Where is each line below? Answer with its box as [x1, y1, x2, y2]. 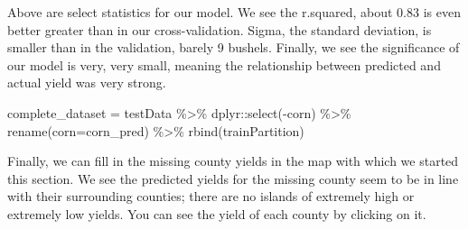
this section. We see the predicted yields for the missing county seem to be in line [7, 169, 459, 188]
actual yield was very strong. [7, 73, 166, 92]
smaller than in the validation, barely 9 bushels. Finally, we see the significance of [7, 38, 460, 57]
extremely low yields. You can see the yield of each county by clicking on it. [7, 204, 426, 223]
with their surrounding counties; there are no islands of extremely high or [7, 187, 415, 206]
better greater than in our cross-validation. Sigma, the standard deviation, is [7, 20, 432, 39]
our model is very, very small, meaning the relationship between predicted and [7, 55, 441, 74]
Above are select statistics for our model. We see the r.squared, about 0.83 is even [7, 3, 461, 21]
